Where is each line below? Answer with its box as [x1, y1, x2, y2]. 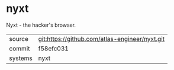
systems [9, 54, 33, 62]
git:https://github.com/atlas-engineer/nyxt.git [38, 34, 165, 43]
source [9, 34, 28, 43]
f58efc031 [38, 44, 69, 52]
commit [9, 44, 30, 52]
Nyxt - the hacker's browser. [6, 21, 76, 28]
